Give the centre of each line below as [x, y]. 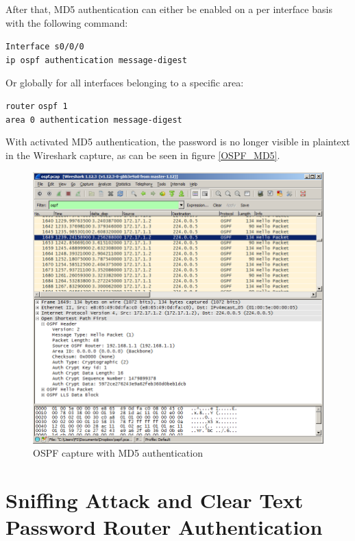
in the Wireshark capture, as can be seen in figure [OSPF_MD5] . [143, 155]
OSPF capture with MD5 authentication [118, 453]
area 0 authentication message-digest [94, 120]
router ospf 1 [37, 107]
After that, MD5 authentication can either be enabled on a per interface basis [169, 9]
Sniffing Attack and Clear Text [155, 500]
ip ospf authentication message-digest [96, 60]
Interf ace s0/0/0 [45, 47]
